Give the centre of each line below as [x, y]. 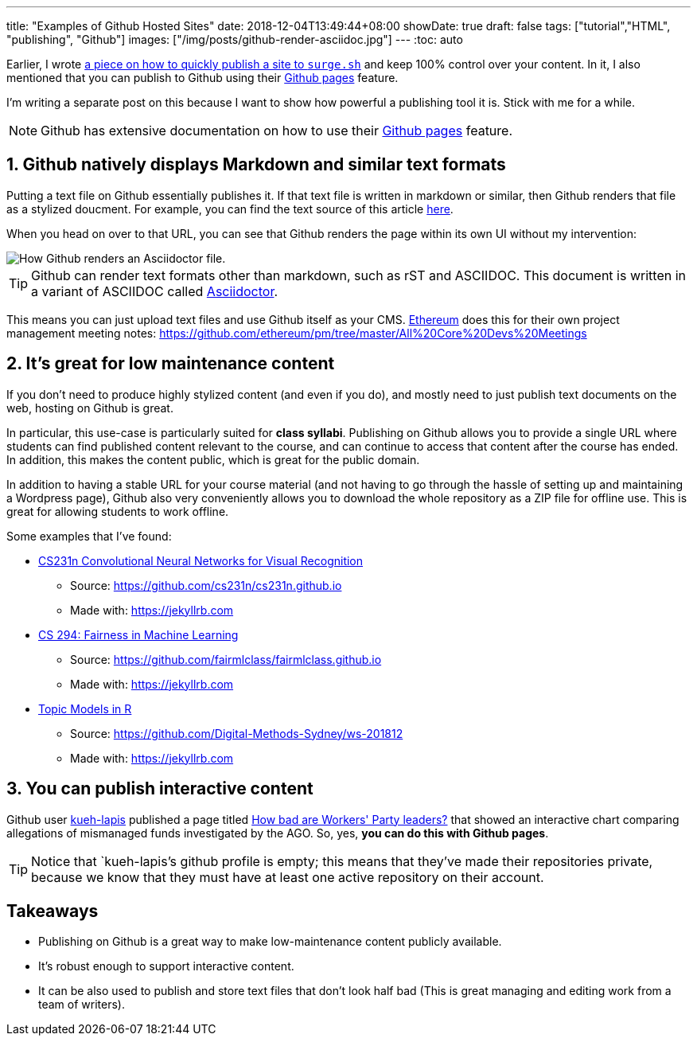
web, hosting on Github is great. [90, 408]
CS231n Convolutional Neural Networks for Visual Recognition [201, 560]
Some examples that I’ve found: [89, 536]
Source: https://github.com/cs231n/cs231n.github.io [206, 585]
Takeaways [53, 911]
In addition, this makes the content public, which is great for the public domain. [213, 459]
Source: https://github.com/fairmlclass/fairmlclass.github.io [226, 659]
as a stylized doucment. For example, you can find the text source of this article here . [230, 209]
